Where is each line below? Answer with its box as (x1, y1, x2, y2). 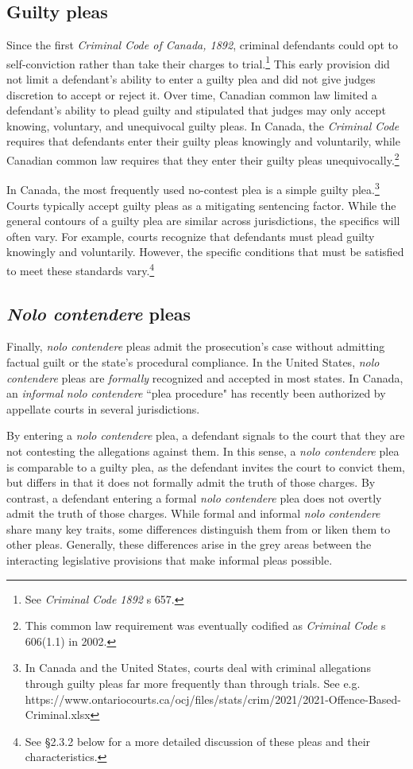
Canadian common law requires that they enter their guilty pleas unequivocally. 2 (6, 150, 399, 168)
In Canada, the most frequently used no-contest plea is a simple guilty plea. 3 (6, 179, 380, 197)
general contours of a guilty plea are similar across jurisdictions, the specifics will (6, 212, 400, 229)
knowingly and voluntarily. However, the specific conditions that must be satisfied (6, 243, 404, 260)
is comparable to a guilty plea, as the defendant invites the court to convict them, (6, 458, 405, 475)
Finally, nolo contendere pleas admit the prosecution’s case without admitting (6, 338, 385, 355)
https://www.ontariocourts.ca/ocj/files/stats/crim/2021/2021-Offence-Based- (25, 690, 402, 707)
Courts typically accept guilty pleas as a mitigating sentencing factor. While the (6, 196, 396, 213)
